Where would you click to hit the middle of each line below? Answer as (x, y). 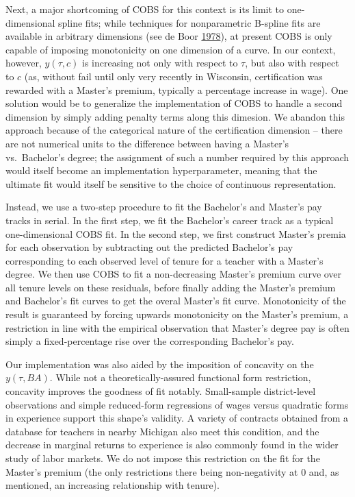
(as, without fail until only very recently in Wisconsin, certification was (173, 76)
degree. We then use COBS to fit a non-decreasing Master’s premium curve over (174, 274)
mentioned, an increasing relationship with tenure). (113, 485)
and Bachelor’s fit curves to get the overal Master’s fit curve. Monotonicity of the (176, 301)
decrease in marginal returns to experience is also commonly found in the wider (172, 445)
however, (24, 63)
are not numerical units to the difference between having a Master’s (147, 143)
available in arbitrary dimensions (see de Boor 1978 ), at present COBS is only (169, 36)
